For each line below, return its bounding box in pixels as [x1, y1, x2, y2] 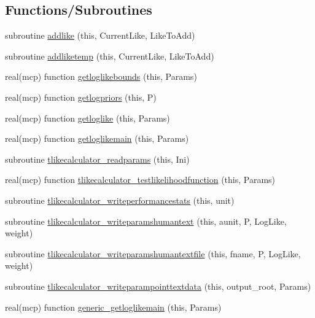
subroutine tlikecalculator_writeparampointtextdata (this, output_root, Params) [5, 279, 311, 292]
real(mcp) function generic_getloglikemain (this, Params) [5, 300, 222, 313]
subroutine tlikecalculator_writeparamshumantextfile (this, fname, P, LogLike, [5, 247, 301, 260]
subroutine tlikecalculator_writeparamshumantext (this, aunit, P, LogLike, [5, 214, 287, 227]
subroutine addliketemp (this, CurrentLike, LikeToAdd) [5, 49, 214, 62]
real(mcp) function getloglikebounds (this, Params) [5, 70, 197, 83]
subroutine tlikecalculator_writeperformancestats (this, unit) [5, 193, 235, 206]
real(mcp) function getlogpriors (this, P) [5, 90, 157, 103]
